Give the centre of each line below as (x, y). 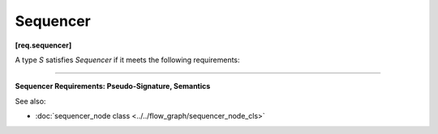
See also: (30, 101)
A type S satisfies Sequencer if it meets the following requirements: (127, 60)
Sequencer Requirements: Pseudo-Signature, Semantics (113, 86)
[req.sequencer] (43, 45)
